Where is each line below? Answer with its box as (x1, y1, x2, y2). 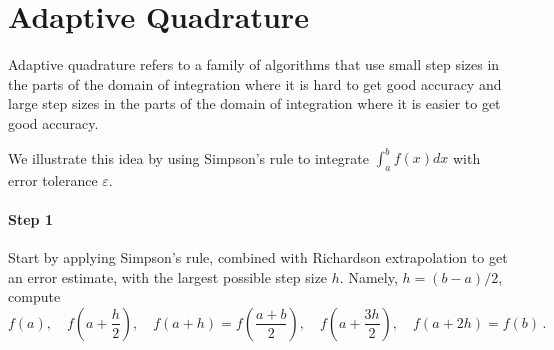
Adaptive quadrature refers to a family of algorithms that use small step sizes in (8, 54, 500, 75)
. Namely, (339, 266, 398, 287)
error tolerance (8, 169, 98, 190)
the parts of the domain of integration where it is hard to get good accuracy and (8, 73, 502, 94)
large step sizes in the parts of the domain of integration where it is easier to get (8, 93, 501, 114)
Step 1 (8, 208, 53, 229)
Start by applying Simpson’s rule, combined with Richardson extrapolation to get (8, 247, 508, 268)
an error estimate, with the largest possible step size (8, 266, 328, 287)
